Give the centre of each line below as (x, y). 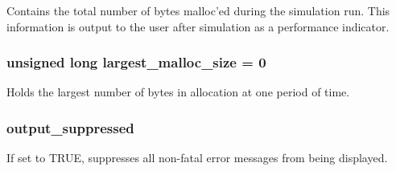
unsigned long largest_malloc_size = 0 (136, 62)
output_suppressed (70, 127)
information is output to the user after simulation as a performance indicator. (198, 26)
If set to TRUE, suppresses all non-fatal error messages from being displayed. (197, 158)
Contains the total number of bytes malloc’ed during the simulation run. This (198, 10)
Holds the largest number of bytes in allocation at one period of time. (178, 92)
